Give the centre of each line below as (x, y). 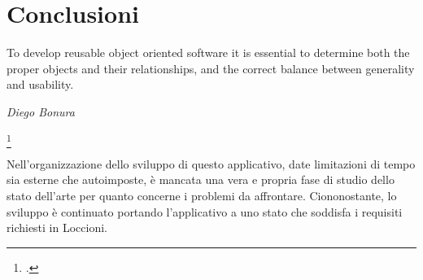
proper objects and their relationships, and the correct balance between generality (211, 68)
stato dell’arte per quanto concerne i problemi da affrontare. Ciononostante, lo (202, 196)
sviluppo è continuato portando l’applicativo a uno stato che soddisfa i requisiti (205, 211)
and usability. (40, 84)
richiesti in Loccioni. (57, 227)
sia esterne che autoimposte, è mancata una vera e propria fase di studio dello (201, 179)
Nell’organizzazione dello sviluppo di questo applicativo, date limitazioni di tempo (211, 163)
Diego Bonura (41, 111)
